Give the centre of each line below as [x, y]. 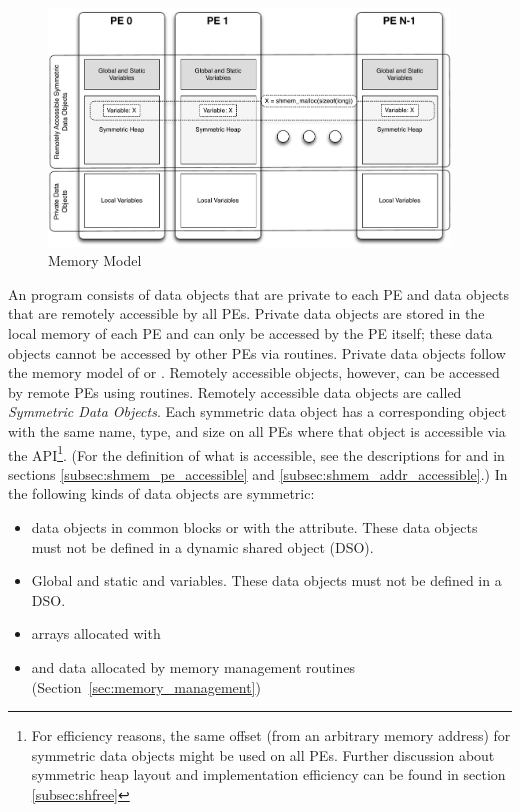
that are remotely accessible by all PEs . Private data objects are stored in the [246, 313]
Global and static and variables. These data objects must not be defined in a [266, 580]
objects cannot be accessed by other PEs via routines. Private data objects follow [257, 352]
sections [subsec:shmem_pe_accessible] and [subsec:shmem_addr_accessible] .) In [258, 473]
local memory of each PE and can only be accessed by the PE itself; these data [250, 332]
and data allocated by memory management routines [193, 666]
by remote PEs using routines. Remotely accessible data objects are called [235, 391]
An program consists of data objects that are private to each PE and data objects [259, 293]
